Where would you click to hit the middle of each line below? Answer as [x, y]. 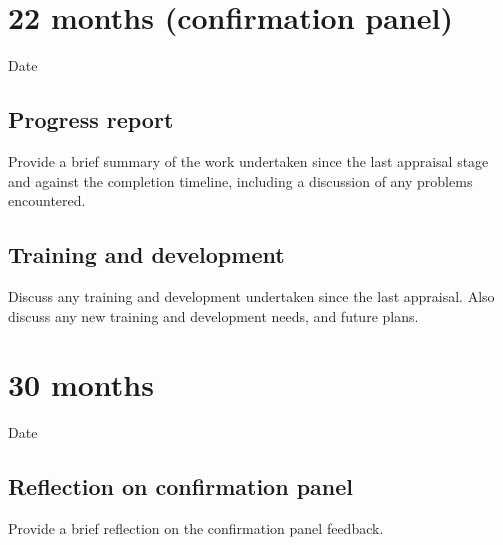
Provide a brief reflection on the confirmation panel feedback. [196, 528]
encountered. [47, 200]
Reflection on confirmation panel [180, 486]
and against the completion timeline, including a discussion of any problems [240, 180]
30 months [81, 384]
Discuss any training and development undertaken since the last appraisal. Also [251, 295]
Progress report [91, 119]
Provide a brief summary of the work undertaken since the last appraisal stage [248, 160]
